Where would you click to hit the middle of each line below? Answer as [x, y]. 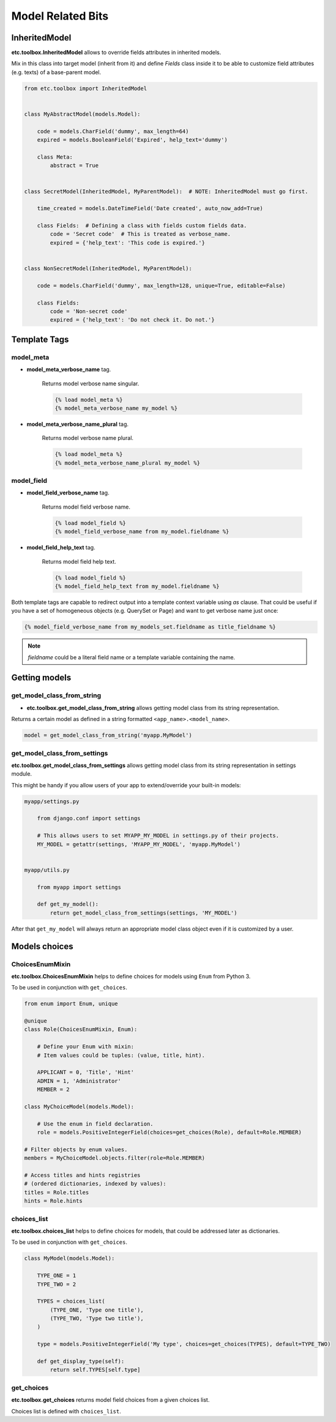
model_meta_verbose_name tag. [69, 369]
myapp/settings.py [52, 801]
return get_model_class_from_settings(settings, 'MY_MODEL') [144, 913]
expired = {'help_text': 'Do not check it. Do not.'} [132, 320]
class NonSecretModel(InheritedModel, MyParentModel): [108, 269]
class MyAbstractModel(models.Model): [82, 114]
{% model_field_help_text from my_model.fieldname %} [137, 586]
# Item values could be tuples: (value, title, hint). [121, 1055]
